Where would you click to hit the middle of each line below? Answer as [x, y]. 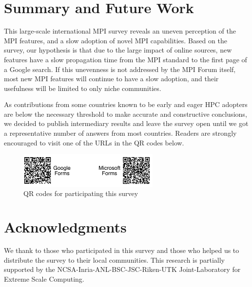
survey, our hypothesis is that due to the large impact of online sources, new [118, 50]
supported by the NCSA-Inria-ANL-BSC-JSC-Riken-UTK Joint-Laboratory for [122, 269]
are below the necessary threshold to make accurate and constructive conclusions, [126, 114]
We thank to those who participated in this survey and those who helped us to [122, 250]
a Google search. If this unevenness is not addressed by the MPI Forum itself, [120, 69]
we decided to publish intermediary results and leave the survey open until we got [126, 123]
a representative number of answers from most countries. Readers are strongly [120, 133]
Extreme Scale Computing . [44, 278]
